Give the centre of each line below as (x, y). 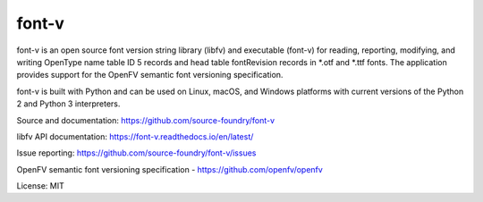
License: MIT (40, 186)
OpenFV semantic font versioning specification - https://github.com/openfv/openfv (170, 169)
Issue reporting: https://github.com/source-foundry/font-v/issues (136, 153)
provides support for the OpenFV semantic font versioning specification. (150, 75)
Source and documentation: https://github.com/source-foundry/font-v (146, 120)
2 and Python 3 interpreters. (68, 104)
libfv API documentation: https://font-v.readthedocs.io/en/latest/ (135, 136)
